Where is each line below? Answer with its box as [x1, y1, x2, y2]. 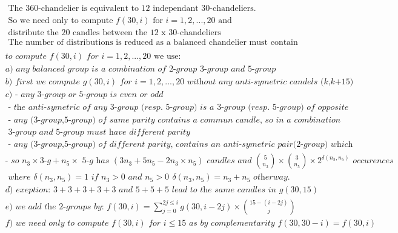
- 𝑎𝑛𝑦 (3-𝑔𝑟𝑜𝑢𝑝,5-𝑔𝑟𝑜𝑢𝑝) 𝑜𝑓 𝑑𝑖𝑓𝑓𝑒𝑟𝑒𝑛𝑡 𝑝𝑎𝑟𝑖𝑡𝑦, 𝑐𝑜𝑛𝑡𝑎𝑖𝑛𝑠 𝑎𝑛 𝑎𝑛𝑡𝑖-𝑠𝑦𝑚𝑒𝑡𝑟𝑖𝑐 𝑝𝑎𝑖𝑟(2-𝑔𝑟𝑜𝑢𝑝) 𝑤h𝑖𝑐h [8, 140, 353, 149]
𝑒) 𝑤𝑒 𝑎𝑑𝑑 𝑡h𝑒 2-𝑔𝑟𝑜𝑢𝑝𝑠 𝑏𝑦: [5, 202, 104, 211]
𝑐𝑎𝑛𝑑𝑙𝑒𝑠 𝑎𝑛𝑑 [207, 157, 252, 166]
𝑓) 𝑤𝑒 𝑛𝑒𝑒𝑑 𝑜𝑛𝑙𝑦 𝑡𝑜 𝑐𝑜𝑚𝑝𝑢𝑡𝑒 [5, 218, 109, 228]
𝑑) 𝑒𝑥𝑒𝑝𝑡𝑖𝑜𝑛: [5, 186, 51, 195]
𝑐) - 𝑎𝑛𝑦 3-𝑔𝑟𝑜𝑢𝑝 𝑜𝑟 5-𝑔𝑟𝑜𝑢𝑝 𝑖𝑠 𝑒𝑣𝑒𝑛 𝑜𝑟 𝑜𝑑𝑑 [5, 90, 164, 100]
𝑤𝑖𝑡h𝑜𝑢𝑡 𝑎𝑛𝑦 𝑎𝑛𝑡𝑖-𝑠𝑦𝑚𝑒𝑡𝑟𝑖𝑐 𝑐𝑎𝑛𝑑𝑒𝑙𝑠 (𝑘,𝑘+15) [187, 78, 354, 87]
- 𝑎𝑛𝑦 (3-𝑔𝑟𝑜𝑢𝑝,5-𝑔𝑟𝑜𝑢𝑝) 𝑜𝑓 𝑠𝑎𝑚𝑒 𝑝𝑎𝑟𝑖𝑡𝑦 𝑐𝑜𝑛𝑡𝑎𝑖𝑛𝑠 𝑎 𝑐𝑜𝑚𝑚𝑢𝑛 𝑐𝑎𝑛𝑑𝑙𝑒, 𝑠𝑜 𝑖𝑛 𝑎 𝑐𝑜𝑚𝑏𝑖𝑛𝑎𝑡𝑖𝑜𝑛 [8, 116, 341, 125]
